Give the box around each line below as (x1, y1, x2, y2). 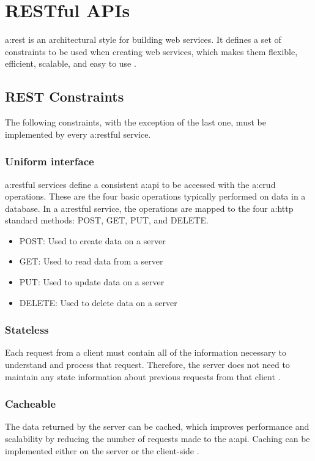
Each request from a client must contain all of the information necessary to (5, 346, 286, 359)
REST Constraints (5, 87, 124, 106)
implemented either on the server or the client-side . (5, 444, 199, 457)
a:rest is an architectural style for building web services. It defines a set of (5, 33, 281, 46)
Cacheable (5, 396, 56, 411)
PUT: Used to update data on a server (19, 275, 165, 288)
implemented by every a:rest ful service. (5, 127, 151, 140)
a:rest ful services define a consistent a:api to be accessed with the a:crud (5, 178, 276, 190)
